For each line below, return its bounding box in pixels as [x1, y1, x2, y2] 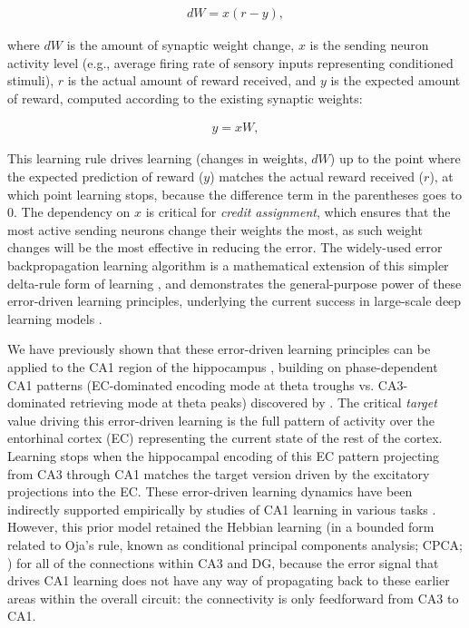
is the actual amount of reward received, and [67, 71, 317, 90]
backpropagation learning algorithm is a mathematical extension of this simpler [7, 256, 449, 274]
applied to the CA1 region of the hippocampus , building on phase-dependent [7, 357, 438, 376]
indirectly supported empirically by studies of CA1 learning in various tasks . [7, 499, 436, 518]
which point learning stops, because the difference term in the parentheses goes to [7, 184, 463, 203]
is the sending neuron [309, 35, 429, 54]
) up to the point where [329, 149, 461, 168]
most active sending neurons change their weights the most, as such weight [7, 220, 423, 239]
